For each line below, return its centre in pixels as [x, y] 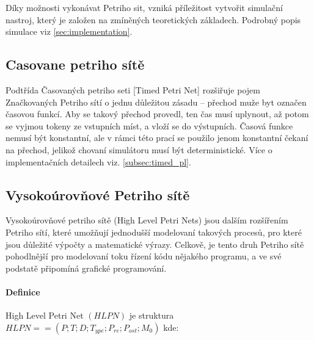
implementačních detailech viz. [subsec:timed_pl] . [98, 161]
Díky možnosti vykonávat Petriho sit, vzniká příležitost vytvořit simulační [144, 7]
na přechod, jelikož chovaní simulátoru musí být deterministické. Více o [139, 149]
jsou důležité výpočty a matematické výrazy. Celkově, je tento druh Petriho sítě [155, 244]
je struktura [152, 315]
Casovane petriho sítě [75, 64]
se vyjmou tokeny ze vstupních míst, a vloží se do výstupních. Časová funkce [149, 125]
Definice [23, 291]
